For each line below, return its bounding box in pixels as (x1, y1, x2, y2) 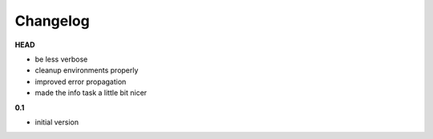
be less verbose (34, 54, 88, 64)
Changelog (14, 12, 90, 30)
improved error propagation (34, 77, 127, 86)
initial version (34, 117, 79, 127)
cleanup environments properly (34, 66, 139, 75)
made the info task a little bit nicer (34, 88, 148, 97)
